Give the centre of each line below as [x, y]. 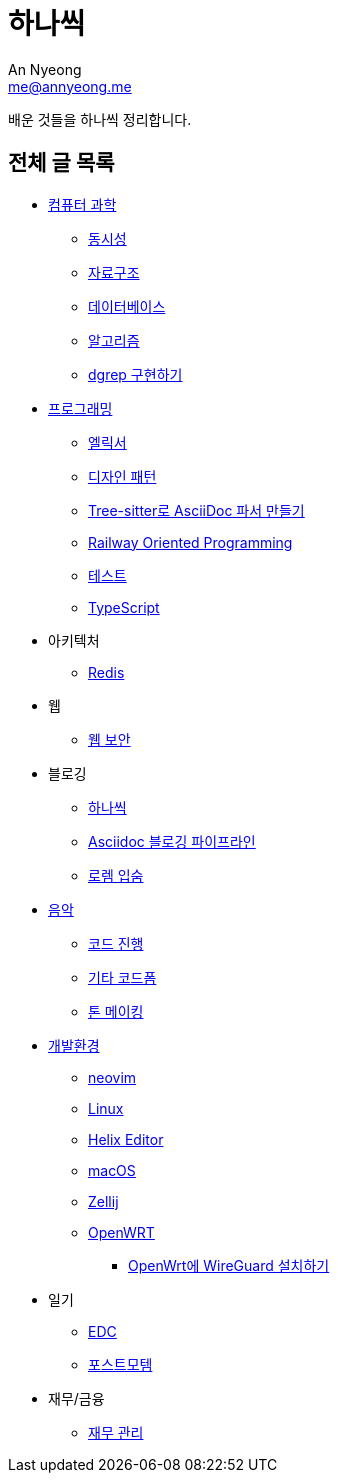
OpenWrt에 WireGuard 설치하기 [229, 1265]
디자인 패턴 [122, 476]
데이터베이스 [127, 306]
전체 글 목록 [61, 163]
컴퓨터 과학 [82, 204]
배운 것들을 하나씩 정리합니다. [100, 119]
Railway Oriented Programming [190, 542]
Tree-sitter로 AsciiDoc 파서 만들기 [196, 510]
